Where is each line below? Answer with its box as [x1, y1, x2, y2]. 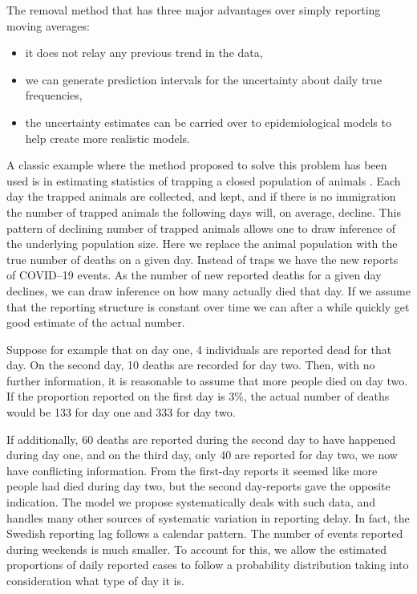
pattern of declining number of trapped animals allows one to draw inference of [6, 219, 395, 236]
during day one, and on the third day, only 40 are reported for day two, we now [6, 446, 398, 463]
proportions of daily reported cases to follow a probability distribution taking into [6, 556, 409, 573]
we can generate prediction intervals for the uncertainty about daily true [25, 71, 382, 87]
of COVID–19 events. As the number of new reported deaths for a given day [6, 266, 382, 283]
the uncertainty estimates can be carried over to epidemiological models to [25, 113, 391, 130]
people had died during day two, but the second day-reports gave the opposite [6, 478, 391, 494]
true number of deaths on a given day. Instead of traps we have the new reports [6, 250, 399, 267]
